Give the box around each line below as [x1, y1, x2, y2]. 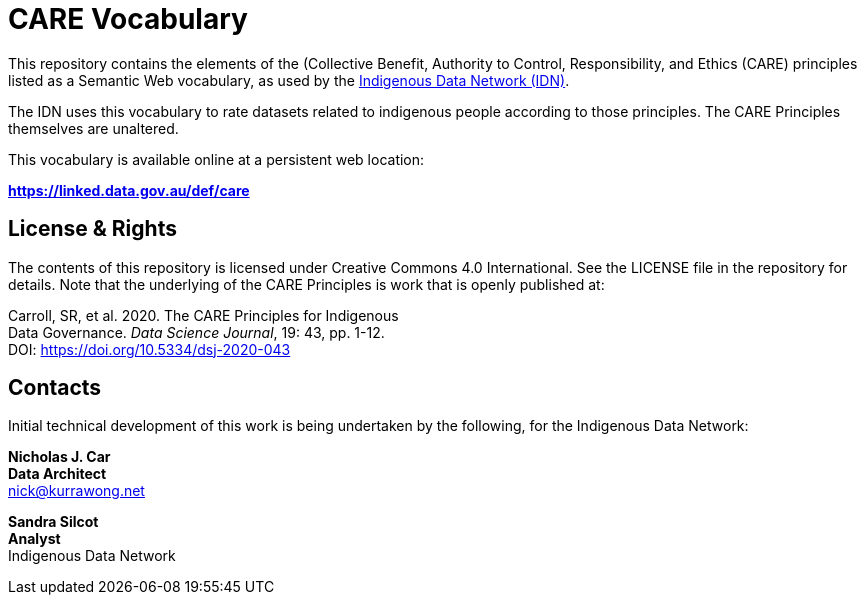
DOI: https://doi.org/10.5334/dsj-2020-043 [8, 340, 291, 358]
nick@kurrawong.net [8, 482, 145, 500]
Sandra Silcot [8, 513, 99, 531]
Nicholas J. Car [8, 448, 111, 466]
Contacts [8, 375, 102, 401]
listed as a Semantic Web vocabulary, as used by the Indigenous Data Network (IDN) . [8, 71, 570, 89]
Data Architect [8, 465, 107, 483]
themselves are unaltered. [8, 119, 179, 137]
